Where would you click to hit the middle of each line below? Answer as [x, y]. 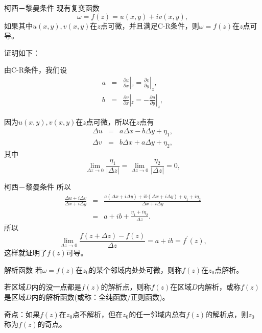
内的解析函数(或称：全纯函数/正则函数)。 [100, 297]
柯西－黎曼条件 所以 [38, 187]
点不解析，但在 [98, 314]
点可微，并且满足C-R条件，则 [150, 25]
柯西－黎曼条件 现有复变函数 [52, 8]
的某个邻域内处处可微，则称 [136, 269]
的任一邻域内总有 [158, 314]
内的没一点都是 [56, 287]
